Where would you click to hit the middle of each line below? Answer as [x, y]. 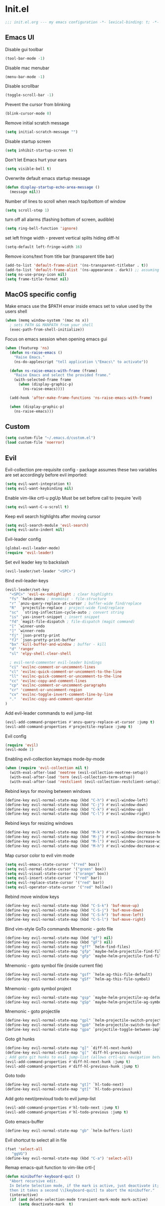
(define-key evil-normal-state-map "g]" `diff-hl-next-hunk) [69, 1048]
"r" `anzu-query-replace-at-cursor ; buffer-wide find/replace [75, 603]
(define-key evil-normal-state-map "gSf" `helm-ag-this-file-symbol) [78, 979]
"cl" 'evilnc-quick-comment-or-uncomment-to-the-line [66, 672]
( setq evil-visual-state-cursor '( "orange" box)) [57, 874]
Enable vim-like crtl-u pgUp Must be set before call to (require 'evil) [73, 498]
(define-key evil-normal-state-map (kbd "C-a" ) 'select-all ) [69, 1158]
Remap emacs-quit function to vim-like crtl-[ [50, 1168]
